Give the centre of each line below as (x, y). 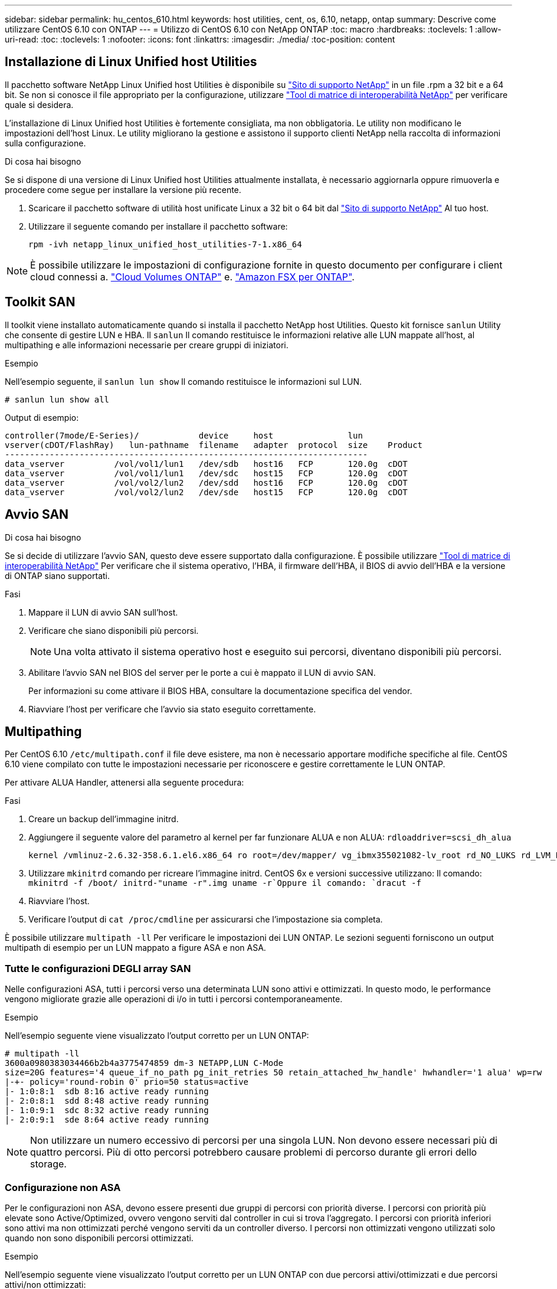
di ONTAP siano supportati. (57, 575)
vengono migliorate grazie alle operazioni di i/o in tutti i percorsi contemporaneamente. (174, 999)
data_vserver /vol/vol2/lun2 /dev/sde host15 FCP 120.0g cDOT (206, 492)
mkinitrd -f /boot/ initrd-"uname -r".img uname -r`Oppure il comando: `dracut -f (225, 883)
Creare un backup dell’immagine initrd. (104, 819)
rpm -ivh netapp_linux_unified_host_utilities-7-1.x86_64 (165, 244)
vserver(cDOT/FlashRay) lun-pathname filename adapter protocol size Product (214, 445)
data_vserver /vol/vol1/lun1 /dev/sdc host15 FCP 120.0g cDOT (206, 473)
